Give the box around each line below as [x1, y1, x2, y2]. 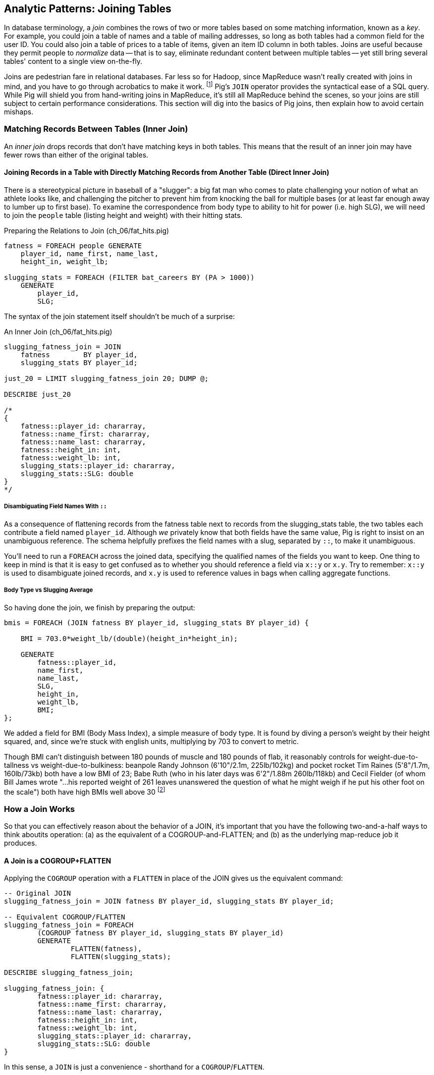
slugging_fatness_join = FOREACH [4, 921, 134, 929]
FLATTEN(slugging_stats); [70, 953, 171, 961]
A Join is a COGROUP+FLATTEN [4, 856, 111, 865]
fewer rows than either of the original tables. [4, 150, 149, 159]
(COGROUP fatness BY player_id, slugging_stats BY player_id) [37, 929, 284, 937]
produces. [4, 839, 37, 848]
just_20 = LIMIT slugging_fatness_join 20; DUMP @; [4, 375, 209, 383]
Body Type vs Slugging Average [4, 587, 93, 594]
